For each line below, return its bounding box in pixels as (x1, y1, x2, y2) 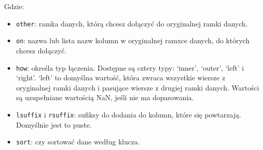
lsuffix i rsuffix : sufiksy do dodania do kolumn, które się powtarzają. (16, 109, 241, 119)
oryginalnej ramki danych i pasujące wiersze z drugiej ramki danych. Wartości (16, 82, 259, 93)
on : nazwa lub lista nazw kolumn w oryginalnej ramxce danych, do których (16, 35, 250, 46)
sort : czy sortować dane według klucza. (16, 136, 140, 147)
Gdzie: (4, 1, 24, 11)
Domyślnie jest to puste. (16, 119, 92, 130)
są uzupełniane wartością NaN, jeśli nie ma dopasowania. (16, 92, 194, 103)
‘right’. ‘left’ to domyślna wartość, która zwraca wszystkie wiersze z (16, 72, 225, 83)
